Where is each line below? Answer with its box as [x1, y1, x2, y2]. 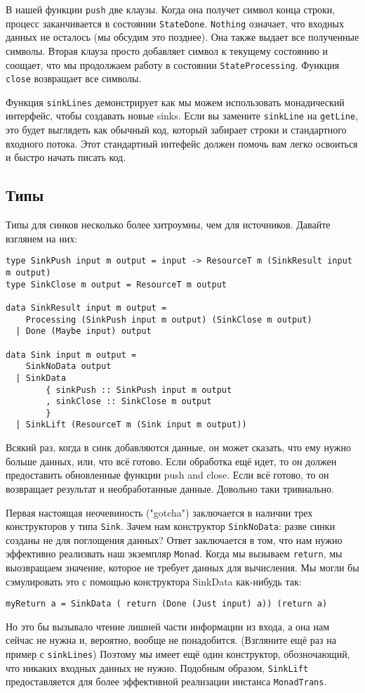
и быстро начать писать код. [6, 150, 126, 164]
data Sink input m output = [6, 349, 137, 360]
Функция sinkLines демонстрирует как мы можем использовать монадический [6, 94, 345, 109]
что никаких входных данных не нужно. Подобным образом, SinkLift [6, 660, 309, 675]
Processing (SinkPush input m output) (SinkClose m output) [25, 314, 312, 325]
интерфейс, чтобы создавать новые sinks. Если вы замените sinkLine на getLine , [6, 108, 359, 123]
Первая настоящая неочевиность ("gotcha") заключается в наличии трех [6, 505, 313, 519]
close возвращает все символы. [6, 71, 142, 86]
